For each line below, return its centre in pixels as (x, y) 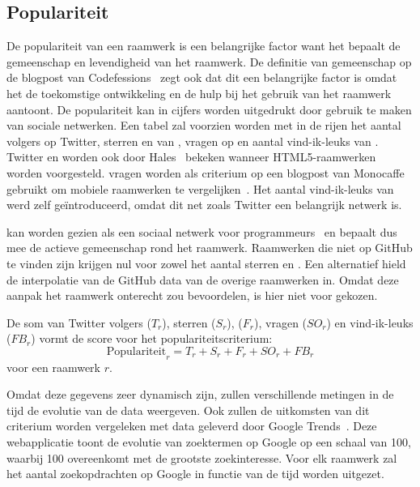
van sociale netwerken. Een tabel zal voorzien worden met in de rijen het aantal (204, 125)
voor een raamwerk (53, 367)
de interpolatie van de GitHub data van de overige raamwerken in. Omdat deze (203, 279)
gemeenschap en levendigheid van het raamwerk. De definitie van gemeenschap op (209, 61)
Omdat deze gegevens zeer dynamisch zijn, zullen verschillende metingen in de (200, 394)
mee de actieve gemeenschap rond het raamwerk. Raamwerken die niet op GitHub (210, 248)
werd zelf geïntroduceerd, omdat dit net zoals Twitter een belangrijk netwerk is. (204, 205)
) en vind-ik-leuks (370, 322)
